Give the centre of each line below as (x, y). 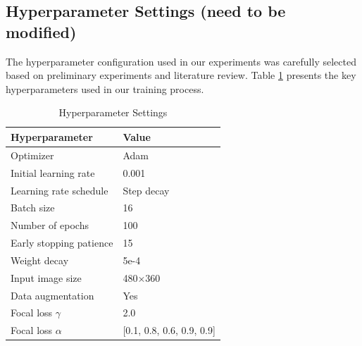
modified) (41, 31)
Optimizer (32, 155)
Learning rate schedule (60, 190)
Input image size (46, 277)
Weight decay (40, 260)
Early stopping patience (62, 243)
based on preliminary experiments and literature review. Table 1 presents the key (181, 75)
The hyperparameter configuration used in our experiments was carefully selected (181, 61)
